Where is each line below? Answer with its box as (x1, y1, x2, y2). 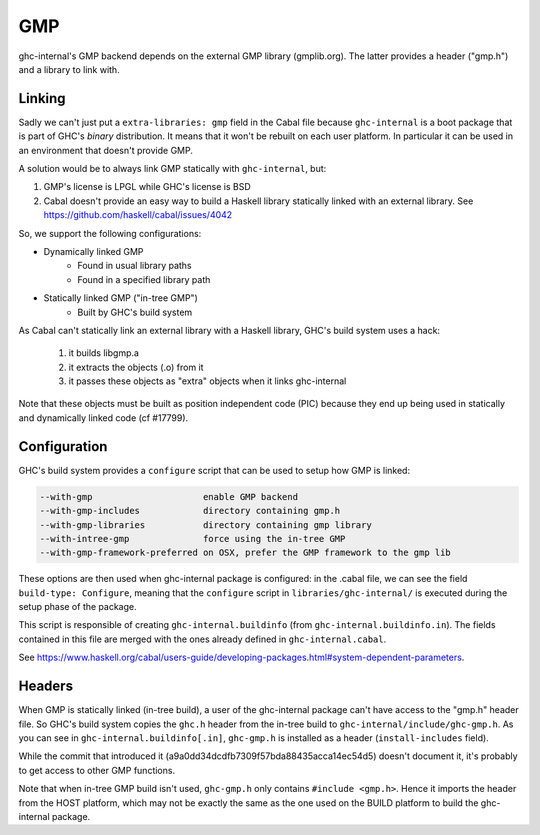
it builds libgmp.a (68, 347, 140, 359)
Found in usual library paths (77, 260, 192, 272)
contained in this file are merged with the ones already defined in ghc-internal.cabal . (18, 633, 387, 645)
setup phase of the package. (18, 601, 137, 613)
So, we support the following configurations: (18, 227, 202, 239)
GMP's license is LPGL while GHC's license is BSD (43, 181, 252, 193)
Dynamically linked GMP (43, 245, 144, 257)
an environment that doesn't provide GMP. (18, 144, 194, 156)
